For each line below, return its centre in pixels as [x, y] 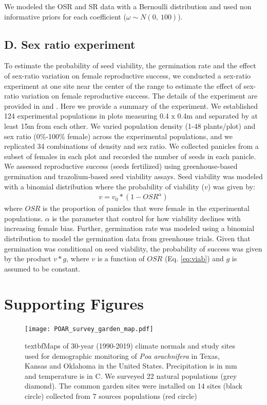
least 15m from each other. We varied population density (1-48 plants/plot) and [130, 126]
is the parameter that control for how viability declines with [146, 218]
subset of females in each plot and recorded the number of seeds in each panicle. [130, 156]
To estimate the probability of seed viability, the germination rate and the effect [130, 65]
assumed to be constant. [42, 268]
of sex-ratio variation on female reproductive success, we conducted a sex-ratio [128, 75]
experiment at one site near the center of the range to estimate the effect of [123, 85]
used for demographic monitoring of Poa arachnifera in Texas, [122, 355]
